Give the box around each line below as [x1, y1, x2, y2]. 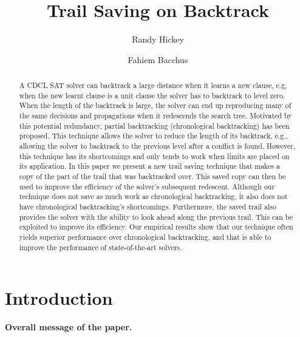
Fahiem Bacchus [128, 53, 188, 66]
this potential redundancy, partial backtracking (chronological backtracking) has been [19, 120, 290, 131]
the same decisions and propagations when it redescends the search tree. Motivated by [19, 111, 292, 121]
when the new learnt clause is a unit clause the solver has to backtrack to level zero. [19, 90, 285, 100]
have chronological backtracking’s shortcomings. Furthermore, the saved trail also [19, 201, 276, 211]
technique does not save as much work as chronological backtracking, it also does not [19, 191, 288, 202]
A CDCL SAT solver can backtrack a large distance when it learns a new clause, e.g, [19, 80, 287, 90]
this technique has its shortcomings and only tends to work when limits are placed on [19, 151, 290, 161]
